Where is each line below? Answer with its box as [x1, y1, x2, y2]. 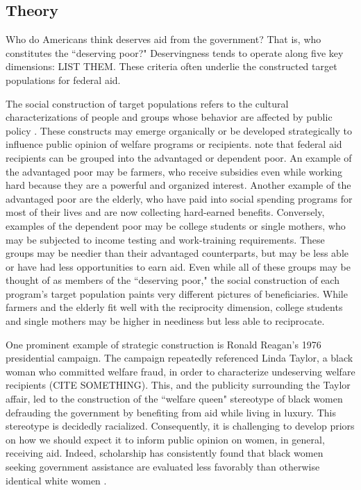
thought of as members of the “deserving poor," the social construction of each [6, 273, 339, 287]
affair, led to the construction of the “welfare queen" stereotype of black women [6, 391, 343, 406]
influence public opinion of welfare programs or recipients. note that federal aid [6, 137, 342, 151]
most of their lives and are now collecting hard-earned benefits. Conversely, [6, 205, 325, 219]
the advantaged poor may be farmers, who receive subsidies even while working [6, 164, 343, 178]
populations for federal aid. [6, 72, 121, 87]
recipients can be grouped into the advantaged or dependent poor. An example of [6, 150, 352, 164]
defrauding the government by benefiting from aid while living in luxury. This [6, 405, 336, 419]
